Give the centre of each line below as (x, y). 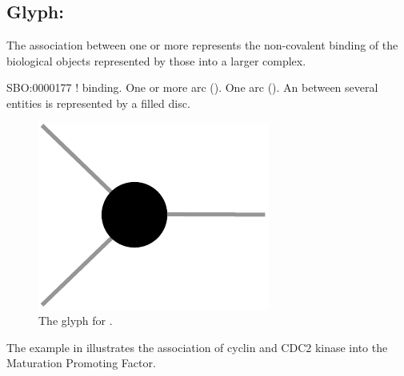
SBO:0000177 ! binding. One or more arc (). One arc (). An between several (192, 87)
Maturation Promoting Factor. (81, 363)
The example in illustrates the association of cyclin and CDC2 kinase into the (197, 347)
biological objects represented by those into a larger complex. (156, 60)
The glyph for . (76, 321)
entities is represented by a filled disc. (98, 103)
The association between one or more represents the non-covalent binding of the (202, 45)
